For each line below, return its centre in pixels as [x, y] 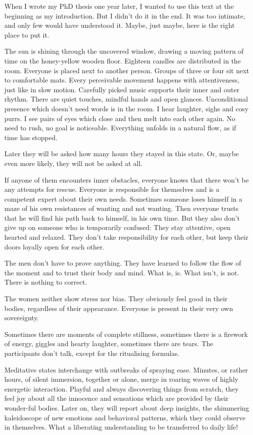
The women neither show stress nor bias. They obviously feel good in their [116, 299]
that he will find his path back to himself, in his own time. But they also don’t [122, 217]
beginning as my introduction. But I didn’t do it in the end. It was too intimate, [125, 15]
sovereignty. [22, 318]
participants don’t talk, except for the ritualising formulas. [92, 353]
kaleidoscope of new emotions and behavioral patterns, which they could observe [125, 417]
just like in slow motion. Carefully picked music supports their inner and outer [122, 89]
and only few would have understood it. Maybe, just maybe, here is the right [120, 25]
